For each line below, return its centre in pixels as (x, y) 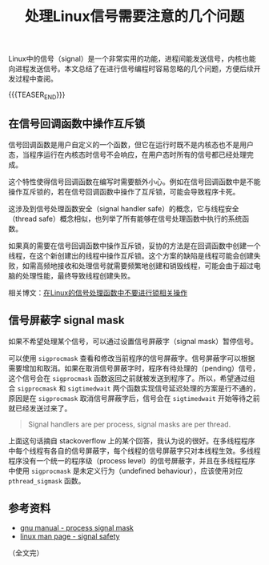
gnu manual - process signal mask (77, 528)
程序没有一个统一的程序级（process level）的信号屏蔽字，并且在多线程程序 (132, 460)
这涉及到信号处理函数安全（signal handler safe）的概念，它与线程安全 (124, 208)
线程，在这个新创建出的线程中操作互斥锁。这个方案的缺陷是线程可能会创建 (131, 255)
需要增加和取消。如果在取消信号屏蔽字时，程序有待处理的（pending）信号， (134, 368)
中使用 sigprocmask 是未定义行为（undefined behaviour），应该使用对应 (126, 471)
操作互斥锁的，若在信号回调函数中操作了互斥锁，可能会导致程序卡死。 (124, 191)
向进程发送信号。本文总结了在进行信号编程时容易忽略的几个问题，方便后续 (131, 69)
